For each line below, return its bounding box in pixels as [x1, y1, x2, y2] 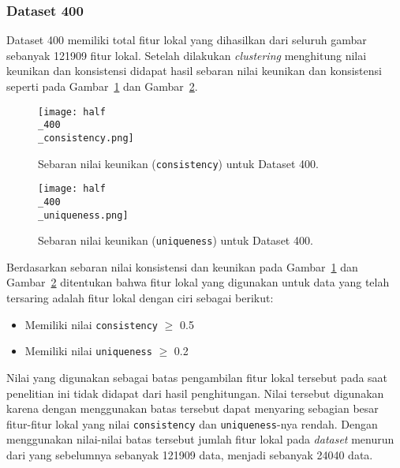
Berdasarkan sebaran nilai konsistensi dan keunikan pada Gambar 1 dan [6, 258, 358, 275]
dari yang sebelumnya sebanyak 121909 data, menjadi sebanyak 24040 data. [6, 446, 373, 462]
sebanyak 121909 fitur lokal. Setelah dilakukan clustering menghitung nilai [6, 47, 367, 63]
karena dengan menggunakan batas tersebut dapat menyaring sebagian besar [6, 400, 379, 417]
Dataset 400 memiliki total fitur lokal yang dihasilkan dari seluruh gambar [6, 32, 367, 48]
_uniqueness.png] [38, 209, 129, 221]
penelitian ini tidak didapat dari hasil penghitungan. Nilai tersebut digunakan [6, 384, 384, 401]
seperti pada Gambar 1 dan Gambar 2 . [6, 78, 198, 94]
